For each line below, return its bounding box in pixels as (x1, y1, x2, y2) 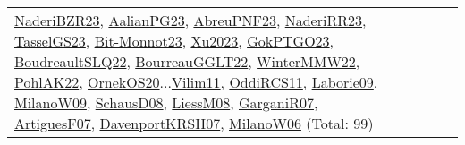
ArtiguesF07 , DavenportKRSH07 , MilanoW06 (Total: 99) (14, 113, 374, 133)
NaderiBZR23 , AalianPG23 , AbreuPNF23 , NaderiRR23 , (14, 10, 367, 30)
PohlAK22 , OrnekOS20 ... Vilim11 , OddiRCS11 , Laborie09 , (14, 72, 378, 92)
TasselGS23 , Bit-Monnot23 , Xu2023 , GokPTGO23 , (14, 30, 334, 51)
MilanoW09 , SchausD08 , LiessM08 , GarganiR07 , (14, 92, 318, 113)
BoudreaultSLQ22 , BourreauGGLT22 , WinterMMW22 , (14, 51, 360, 72)
